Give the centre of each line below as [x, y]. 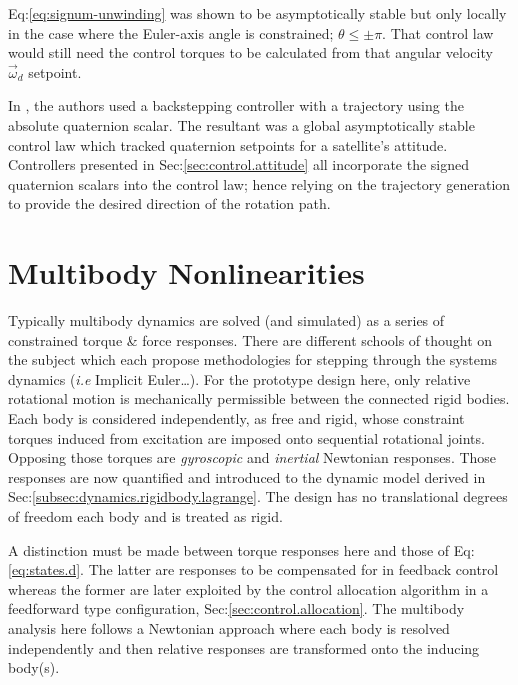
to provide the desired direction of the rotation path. [169, 203]
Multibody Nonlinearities [186, 272]
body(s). [34, 667]
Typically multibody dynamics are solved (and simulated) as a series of [226, 320]
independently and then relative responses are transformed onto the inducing [244, 647]
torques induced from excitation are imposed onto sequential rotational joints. [246, 437]
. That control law [438, 32]
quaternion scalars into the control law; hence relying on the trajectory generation [259, 183]
